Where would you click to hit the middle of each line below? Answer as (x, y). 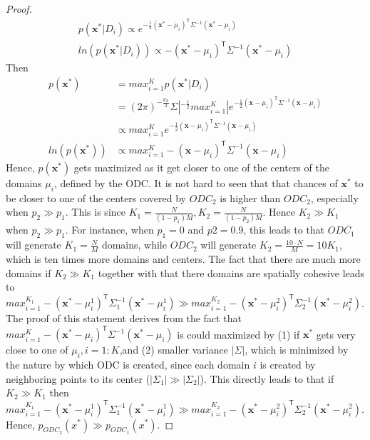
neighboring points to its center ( (78, 378)
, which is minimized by (297, 350)
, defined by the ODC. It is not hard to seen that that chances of (196, 182)
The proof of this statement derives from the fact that (124, 318)
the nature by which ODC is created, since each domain (128, 365)
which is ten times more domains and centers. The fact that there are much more (183, 259)
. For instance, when (109, 230)
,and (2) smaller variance (174, 350)
